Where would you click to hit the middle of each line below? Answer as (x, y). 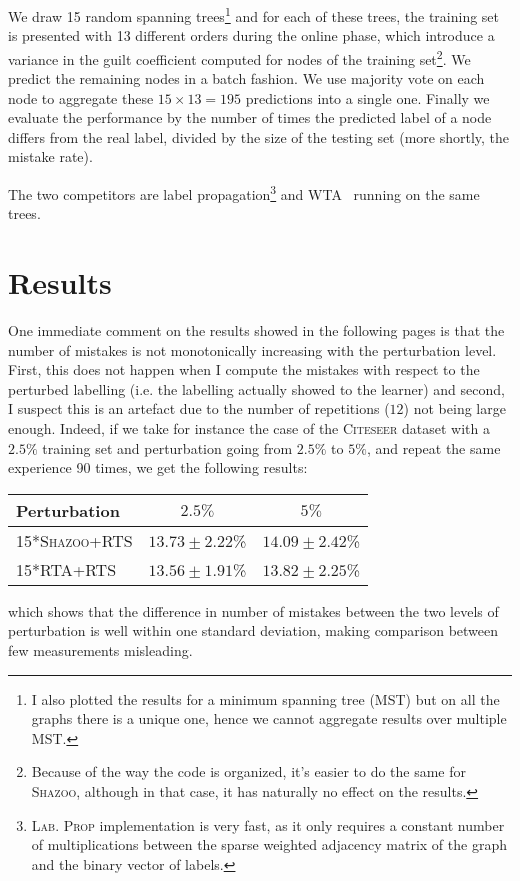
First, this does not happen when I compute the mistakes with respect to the (244, 369)
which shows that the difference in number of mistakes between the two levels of (253, 610)
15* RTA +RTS (66, 569)
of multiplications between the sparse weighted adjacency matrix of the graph (269, 844)
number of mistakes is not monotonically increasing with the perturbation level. (252, 349)
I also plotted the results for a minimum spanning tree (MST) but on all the (265, 698)
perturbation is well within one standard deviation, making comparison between (253, 630)
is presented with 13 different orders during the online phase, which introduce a (251, 35)
